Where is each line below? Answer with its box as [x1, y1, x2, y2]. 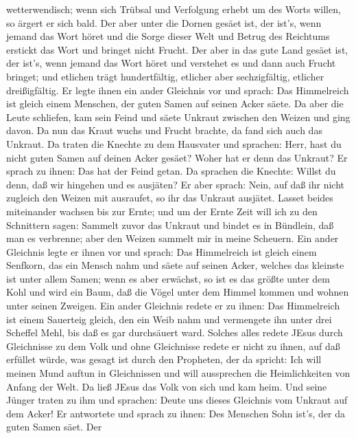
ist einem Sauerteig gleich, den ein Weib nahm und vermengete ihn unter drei [6, 311, 332, 326]
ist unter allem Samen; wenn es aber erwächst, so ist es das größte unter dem [6, 271, 330, 285]
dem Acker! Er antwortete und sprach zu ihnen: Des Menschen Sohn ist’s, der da [6, 406, 346, 420]
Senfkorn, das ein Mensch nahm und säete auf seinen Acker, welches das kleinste [6, 258, 344, 272]
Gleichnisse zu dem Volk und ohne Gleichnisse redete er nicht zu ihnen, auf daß [6, 338, 340, 353]
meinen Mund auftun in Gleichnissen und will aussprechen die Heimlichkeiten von [6, 366, 351, 380]
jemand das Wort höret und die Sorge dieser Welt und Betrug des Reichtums [6, 29, 330, 43]
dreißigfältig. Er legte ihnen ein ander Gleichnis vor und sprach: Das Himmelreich [6, 83, 349, 97]
